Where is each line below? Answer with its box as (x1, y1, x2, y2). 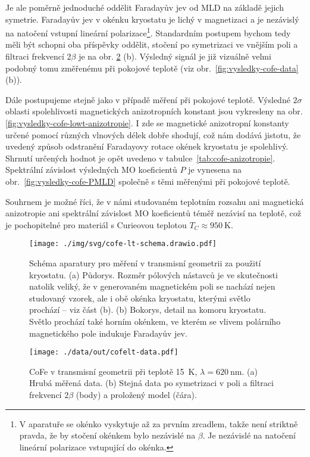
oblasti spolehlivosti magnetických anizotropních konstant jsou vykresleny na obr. (5, 105, 303, 117)
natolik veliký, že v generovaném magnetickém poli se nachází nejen (29, 280, 275, 293)
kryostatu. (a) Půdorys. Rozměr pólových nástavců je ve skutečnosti (29, 268, 278, 281)
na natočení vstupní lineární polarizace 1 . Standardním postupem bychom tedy (5, 25, 291, 39)
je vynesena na (188, 163, 242, 176)
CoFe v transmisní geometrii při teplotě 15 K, (29, 365, 198, 377)
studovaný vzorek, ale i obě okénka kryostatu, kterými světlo (29, 291, 250, 304)
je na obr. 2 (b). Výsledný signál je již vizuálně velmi (79, 50, 271, 63)
